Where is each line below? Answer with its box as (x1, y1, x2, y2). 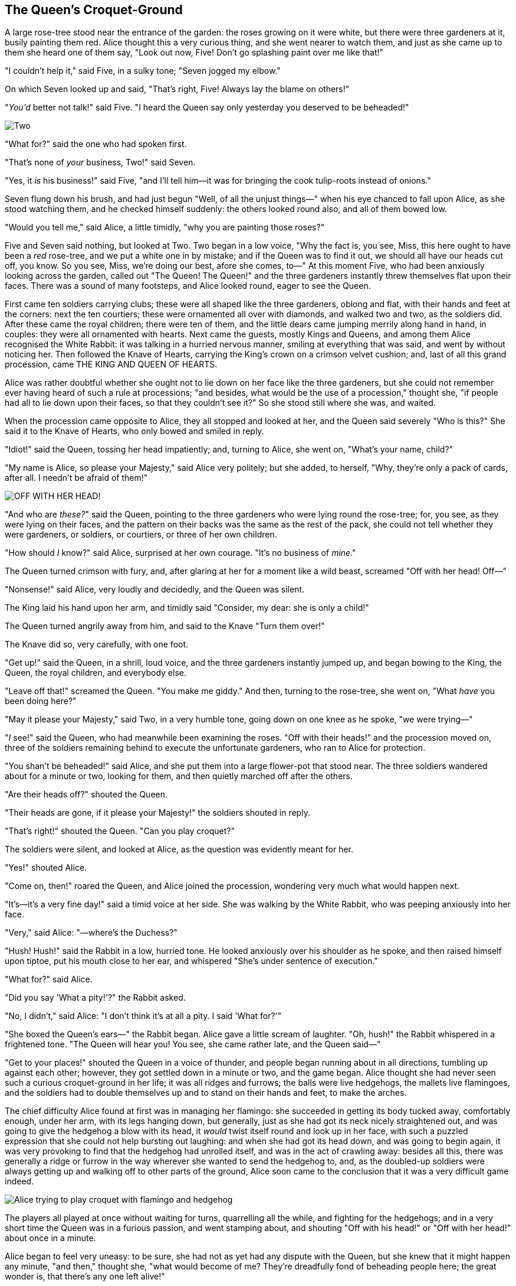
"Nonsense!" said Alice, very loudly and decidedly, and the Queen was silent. (5, 584, 305, 595)
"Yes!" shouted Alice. (5, 862, 87, 873)
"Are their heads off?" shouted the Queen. (5, 789, 168, 800)
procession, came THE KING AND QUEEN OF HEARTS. (5, 359, 218, 370)
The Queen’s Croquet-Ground (5, 2, 183, 17)
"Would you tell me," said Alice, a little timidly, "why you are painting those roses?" (5, 222, 325, 233)
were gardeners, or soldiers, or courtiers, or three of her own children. (5, 529, 277, 540)
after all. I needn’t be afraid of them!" (5, 473, 148, 483)
